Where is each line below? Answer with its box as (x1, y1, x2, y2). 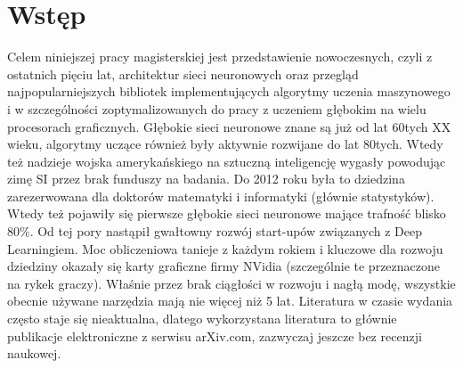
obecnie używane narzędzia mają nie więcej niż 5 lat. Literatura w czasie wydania (7, 291, 453, 310)
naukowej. (7, 344, 61, 363)
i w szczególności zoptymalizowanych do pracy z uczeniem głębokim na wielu (7, 99, 426, 118)
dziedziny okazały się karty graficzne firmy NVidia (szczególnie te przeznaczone (7, 257, 441, 275)
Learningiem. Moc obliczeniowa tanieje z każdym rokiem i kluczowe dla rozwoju (7, 239, 443, 258)
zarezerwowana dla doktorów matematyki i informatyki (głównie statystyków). (7, 186, 435, 205)
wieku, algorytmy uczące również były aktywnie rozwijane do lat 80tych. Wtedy (7, 135, 443, 153)
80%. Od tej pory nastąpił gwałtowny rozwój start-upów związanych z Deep (7, 222, 423, 241)
